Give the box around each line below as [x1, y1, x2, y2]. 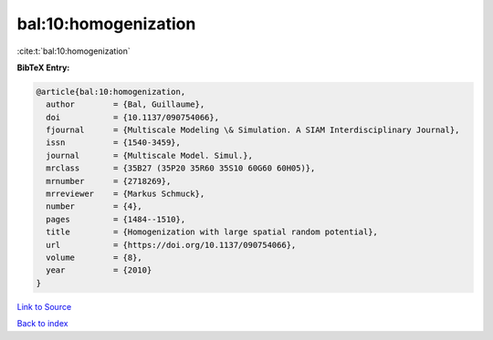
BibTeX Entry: [16, 62, 70, 73]
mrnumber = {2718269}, [46, 176, 172, 186]
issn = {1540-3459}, [46, 138, 182, 148]
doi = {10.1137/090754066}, [46, 112, 219, 122]
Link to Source [16, 301, 72, 312]
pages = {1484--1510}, [46, 214, 186, 224]
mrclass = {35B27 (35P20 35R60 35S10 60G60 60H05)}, [46, 163, 316, 173]
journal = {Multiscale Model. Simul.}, [46, 150, 253, 160]
